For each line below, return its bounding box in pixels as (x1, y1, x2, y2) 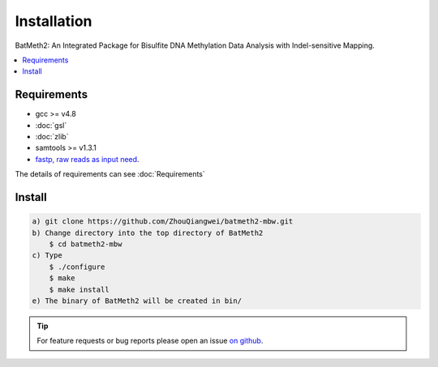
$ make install (49, 284, 109, 294)
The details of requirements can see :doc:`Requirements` (15, 169, 206, 179)
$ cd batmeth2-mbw (49, 239, 122, 249)
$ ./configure (49, 262, 105, 271)
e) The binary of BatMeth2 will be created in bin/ (32, 296, 243, 305)
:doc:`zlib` (35, 132, 69, 142)
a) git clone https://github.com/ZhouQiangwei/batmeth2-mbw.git (32, 217, 294, 226)
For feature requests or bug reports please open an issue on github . (36, 336, 264, 346)
